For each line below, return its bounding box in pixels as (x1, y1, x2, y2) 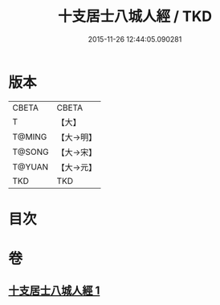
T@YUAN (12, 161, 49, 173)
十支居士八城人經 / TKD (57, 7, 213, 26)
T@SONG (12, 146, 50, 157)
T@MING (12, 131, 47, 142)
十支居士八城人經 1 (8, 284, 100, 298)
